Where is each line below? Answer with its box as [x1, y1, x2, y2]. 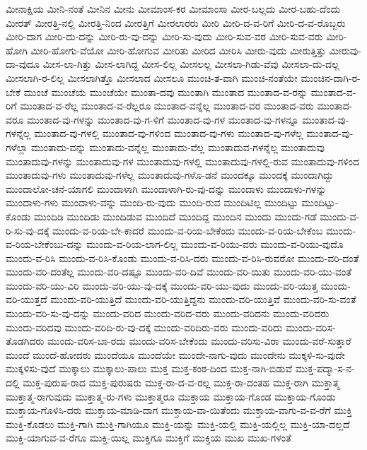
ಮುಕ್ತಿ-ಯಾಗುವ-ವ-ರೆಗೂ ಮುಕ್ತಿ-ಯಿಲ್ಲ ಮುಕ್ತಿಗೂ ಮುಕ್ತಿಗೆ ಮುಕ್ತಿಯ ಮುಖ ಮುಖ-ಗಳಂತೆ [6, 430, 291, 445]
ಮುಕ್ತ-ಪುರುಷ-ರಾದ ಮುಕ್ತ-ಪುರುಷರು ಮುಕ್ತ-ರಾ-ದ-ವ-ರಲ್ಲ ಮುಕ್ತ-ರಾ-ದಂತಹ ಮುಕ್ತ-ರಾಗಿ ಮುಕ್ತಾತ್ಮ [23, 375, 340, 390]
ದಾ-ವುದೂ [6, 57, 40, 71]
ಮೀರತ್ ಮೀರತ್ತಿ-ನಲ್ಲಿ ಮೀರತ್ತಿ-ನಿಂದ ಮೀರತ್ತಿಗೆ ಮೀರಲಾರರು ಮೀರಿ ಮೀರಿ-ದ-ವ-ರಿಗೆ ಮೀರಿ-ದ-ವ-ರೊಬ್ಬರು [6, 15, 346, 30]
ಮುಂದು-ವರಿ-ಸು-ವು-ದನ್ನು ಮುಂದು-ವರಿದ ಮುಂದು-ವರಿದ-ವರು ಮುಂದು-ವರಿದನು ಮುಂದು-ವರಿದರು [6, 306, 330, 321]
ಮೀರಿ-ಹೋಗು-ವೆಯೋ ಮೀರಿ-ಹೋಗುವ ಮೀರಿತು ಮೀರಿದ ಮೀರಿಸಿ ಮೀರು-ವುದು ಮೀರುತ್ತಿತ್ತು [30, 42, 326, 57]
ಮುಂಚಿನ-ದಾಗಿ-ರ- [301, 70, 361, 85]
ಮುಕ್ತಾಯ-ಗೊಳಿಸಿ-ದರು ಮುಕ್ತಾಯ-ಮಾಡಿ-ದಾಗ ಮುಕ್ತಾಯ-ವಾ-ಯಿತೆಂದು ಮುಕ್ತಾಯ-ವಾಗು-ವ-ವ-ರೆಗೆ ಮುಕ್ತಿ [6, 403, 352, 418]
